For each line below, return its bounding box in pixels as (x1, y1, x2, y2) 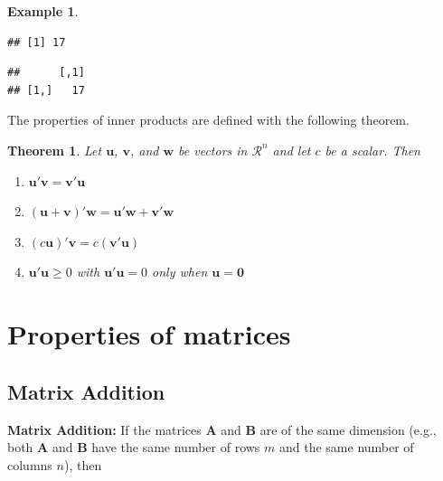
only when (152, 262, 208, 281)
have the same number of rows (91, 438, 260, 457)
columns (7, 455, 52, 474)
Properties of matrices (7, 316, 291, 353)
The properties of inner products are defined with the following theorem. (7, 110, 410, 129)
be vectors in (178, 140, 248, 159)
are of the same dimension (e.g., (259, 420, 437, 439)
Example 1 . (7, 2, 79, 20)
